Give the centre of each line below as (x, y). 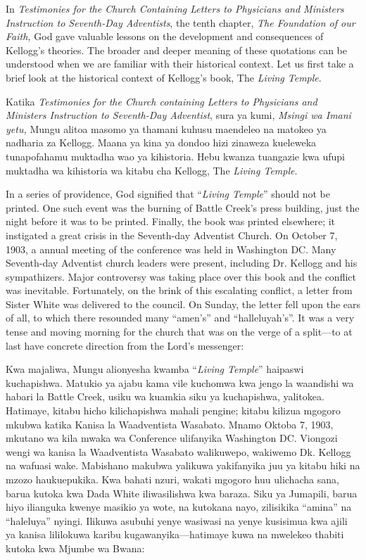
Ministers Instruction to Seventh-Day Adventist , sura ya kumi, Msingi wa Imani (178, 115)
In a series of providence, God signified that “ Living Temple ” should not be (168, 194)
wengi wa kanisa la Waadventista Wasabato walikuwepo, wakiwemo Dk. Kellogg (178, 451)
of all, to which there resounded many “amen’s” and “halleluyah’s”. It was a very (180, 318)
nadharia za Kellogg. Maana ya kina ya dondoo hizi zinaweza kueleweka (161, 142)
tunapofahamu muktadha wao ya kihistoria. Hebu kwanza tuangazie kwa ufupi (176, 156)
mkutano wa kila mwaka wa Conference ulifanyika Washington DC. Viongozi (172, 438)
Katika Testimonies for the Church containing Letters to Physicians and (162, 101)
